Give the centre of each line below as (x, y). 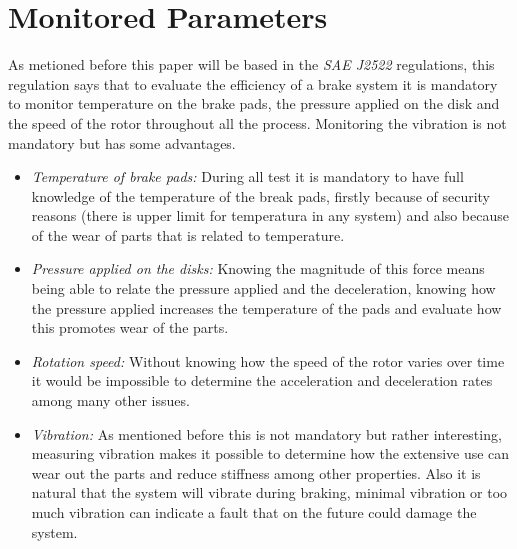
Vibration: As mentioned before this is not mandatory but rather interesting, (266, 433)
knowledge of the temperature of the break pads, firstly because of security (261, 195)
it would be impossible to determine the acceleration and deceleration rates (262, 380)
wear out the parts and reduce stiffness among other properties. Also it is (256, 472)
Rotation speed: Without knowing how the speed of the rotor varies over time (268, 360)
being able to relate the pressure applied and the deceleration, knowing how (263, 288)
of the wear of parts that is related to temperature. (188, 234)
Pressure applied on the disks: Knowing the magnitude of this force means (258, 268)
